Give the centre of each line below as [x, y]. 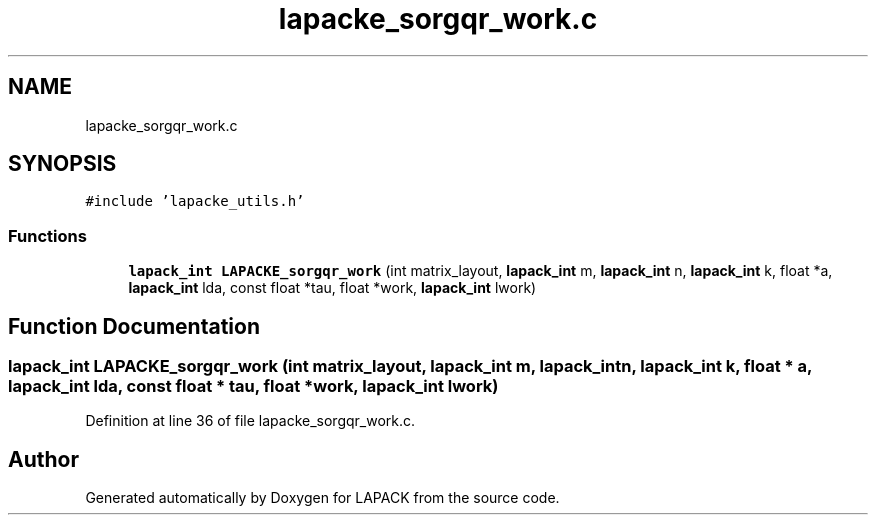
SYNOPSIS [62, 164]
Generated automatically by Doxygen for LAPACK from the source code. [322, 498]
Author [43, 459]
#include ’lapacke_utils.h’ [195, 201]
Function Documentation [134, 326]
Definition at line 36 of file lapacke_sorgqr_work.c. [250, 421]
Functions [47, 235]
